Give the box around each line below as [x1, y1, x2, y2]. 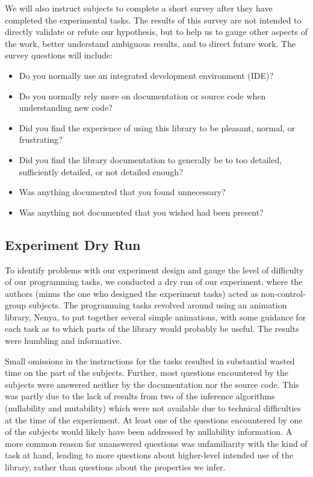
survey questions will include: [5, 49, 113, 61]
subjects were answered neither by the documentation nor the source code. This [5, 378, 299, 390]
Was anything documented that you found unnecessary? [19, 185, 226, 198]
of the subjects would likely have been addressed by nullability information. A [5, 425, 293, 438]
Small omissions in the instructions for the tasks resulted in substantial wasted [5, 354, 295, 367]
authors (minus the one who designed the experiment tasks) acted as [5, 287, 258, 299]
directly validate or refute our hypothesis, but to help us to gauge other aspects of [5, 25, 308, 38]
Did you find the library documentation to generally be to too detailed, [19, 153, 282, 166]
